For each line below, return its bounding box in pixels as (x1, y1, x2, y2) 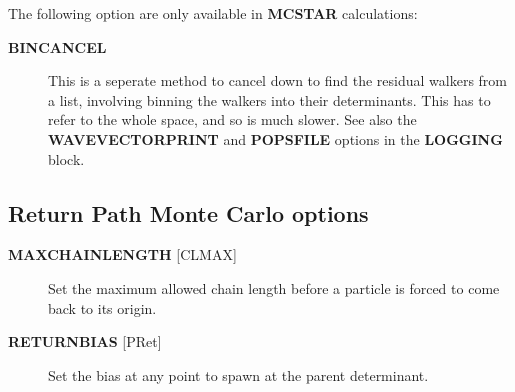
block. (48, 148, 85, 169)
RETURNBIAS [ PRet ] (8, 331, 162, 352)
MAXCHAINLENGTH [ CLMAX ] (8, 244, 237, 265)
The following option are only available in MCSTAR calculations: (8, 3, 418, 23)
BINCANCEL (8, 36, 107, 57)
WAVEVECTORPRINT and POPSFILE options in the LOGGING (48, 128, 503, 149)
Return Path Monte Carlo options (8, 197, 369, 228)
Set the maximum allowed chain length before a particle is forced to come (48, 277, 500, 298)
